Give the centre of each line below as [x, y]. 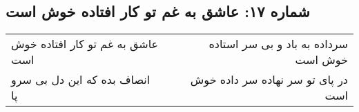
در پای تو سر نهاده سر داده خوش [269, 80]
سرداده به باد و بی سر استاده [278, 44]
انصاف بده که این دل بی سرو [81, 80]
